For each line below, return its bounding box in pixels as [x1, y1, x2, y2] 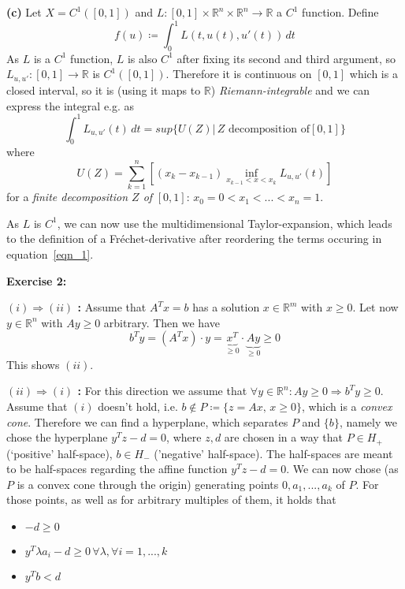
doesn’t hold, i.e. [98, 397, 178, 414]
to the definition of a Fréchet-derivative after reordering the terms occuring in [6, 230, 382, 247]
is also [127, 50, 158, 66]
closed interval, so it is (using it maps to [6, 81, 201, 98]
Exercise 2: [6, 272, 67, 289]
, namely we [339, 413, 397, 430]
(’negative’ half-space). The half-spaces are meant [154, 445, 393, 461]
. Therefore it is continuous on [165, 65, 312, 82]
